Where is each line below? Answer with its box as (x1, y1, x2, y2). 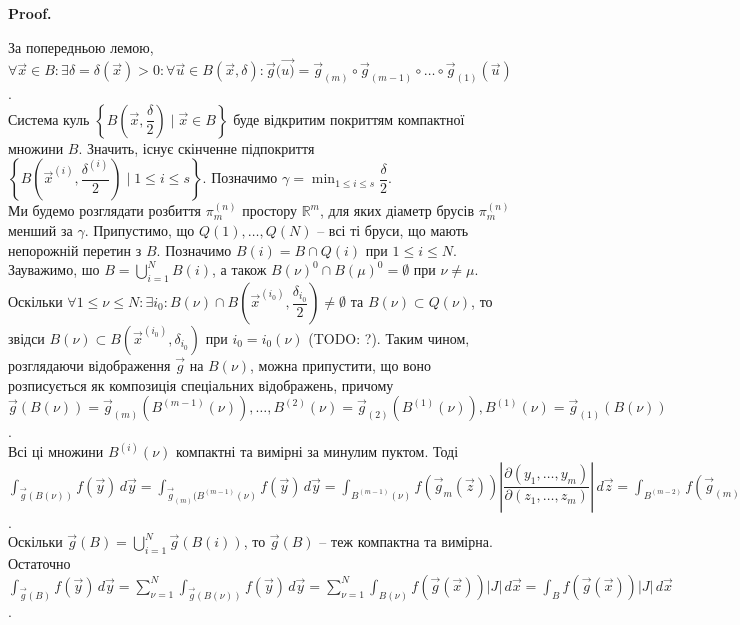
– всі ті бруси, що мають (317, 220, 469, 241)
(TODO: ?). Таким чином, (308, 328, 470, 349)
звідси (8, 328, 45, 349)
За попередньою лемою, (8, 36, 154, 57)
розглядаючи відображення (8, 355, 171, 376)
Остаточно (8, 553, 71, 574)
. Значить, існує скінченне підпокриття (78, 137, 315, 158)
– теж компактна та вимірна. (319, 531, 493, 552)
